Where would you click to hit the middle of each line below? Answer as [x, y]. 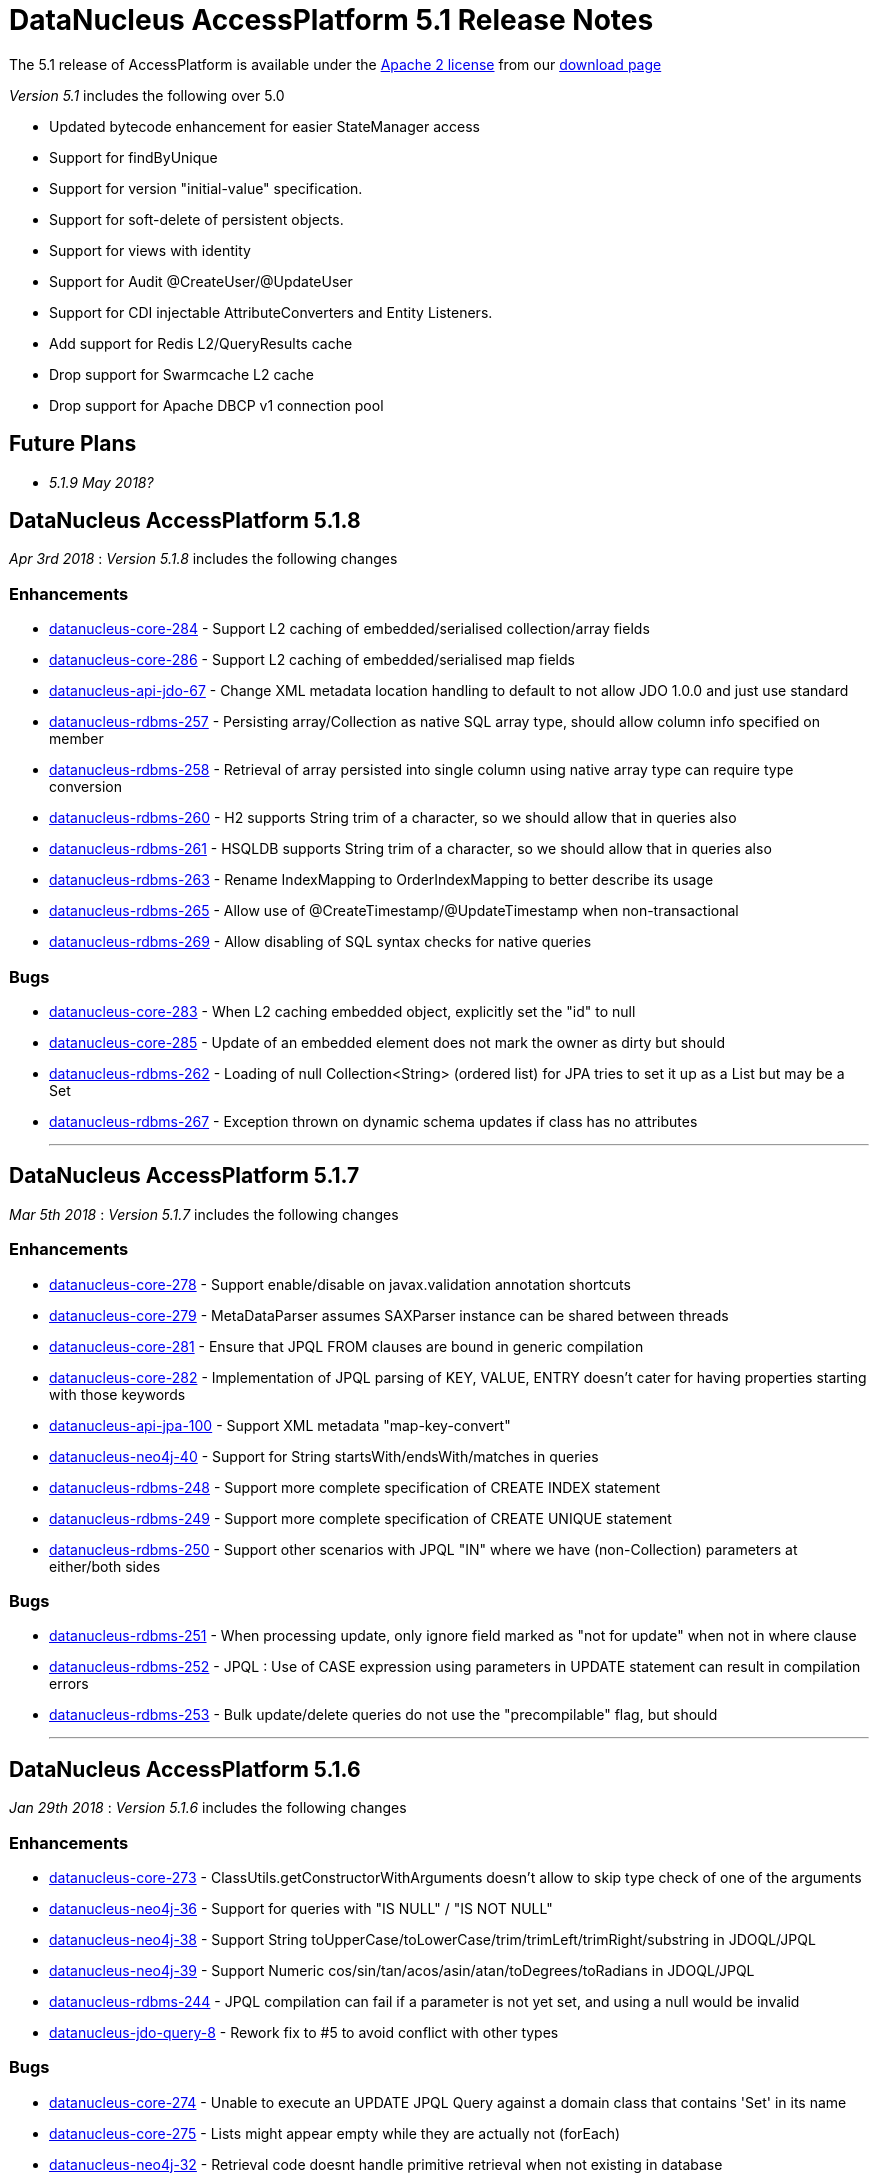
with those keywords [117, 1394]
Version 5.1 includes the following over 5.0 [147, 95]
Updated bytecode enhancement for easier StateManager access [264, 126]
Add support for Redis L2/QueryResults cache [201, 343]
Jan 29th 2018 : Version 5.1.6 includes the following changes [208, 1808]
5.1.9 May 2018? [101, 482]
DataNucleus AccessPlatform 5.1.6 [185, 1769]
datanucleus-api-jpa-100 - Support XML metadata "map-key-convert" [280, 1425]
